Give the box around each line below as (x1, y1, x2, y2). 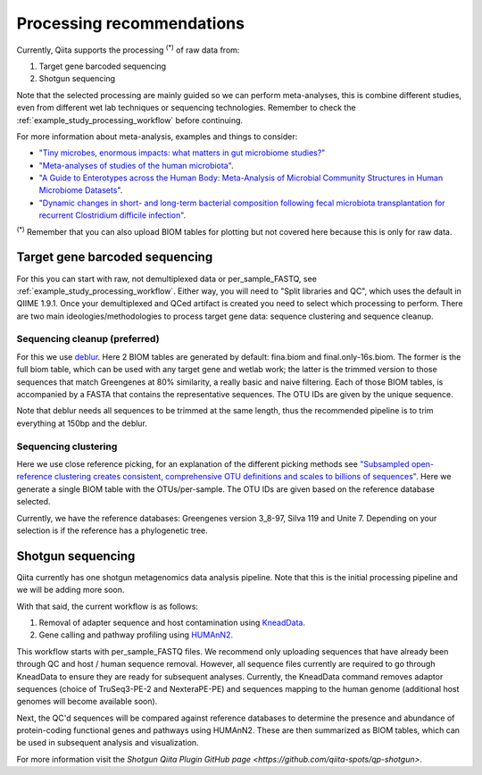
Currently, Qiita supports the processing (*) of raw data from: (16, 43, 240, 55)
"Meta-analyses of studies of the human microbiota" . (38, 160, 234, 171)
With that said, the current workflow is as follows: (16, 601, 198, 612)
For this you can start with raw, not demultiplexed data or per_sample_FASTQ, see (16, 273, 317, 284)
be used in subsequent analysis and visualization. (16, 737, 200, 748)
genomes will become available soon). (16, 696, 158, 707)
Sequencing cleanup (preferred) (16, 333, 160, 346)
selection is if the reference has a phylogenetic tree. (16, 525, 209, 536)
